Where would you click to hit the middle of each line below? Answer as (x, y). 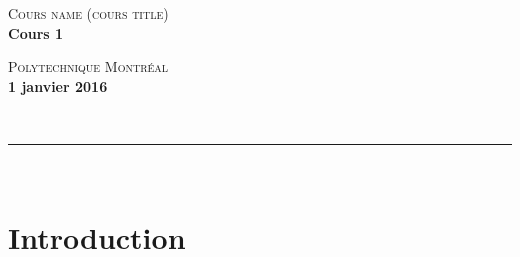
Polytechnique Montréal (88, 66)
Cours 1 (36, 32)
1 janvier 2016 (58, 85)
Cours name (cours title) (88, 13)
